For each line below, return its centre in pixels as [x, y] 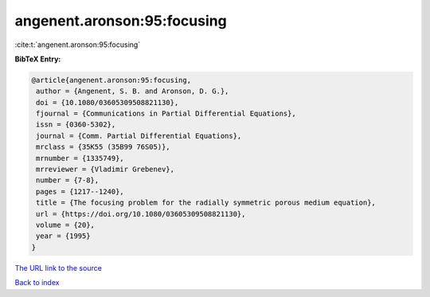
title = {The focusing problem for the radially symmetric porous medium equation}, [206, 203]
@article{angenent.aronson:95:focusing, [111, 80]
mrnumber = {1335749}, [80, 158]
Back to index [37, 283]
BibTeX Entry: [38, 59]
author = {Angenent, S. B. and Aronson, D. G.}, [133, 91]
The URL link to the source [59, 268]
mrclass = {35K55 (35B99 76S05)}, [103, 147]
